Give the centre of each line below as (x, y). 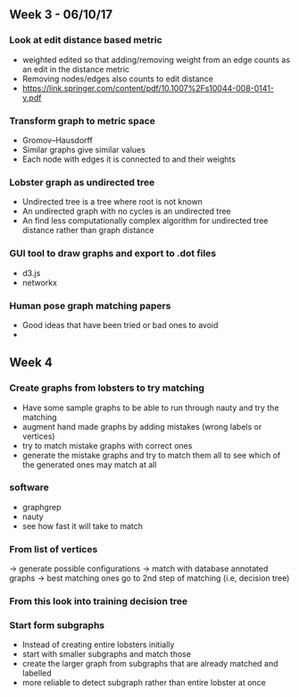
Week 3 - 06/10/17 (61, 15)
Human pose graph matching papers (90, 306)
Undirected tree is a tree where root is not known (112, 202)
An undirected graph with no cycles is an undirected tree (126, 211)
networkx (40, 282)
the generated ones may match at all (89, 465)
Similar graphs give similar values (83, 149)
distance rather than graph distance (88, 231)
